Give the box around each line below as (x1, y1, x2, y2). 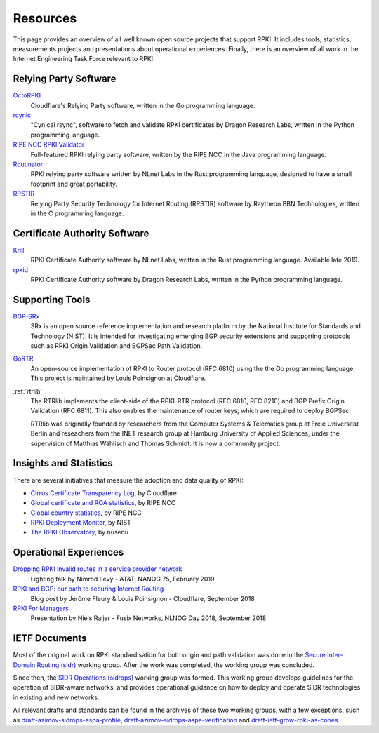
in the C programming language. (30, 209, 124, 217)
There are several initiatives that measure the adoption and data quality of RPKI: (13, 476, 244, 484)
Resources (13, 11, 77, 26)
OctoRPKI (13, 91, 41, 100)
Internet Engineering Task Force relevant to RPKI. (13, 55, 155, 63)
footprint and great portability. (30, 180, 118, 188)
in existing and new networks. (13, 693, 100, 701)
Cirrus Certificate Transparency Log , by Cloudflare (30, 488, 178, 497)
